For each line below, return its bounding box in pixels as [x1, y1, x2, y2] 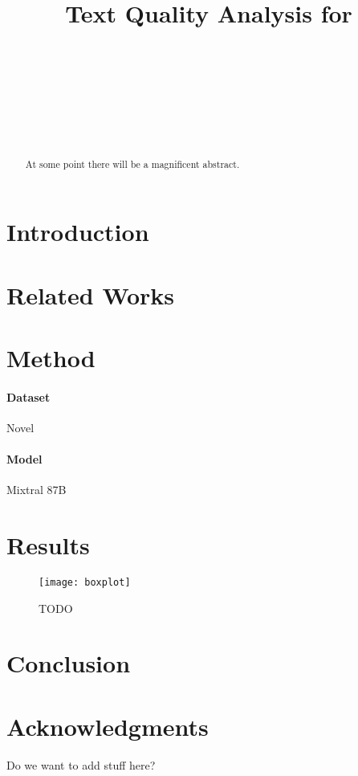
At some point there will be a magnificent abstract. [25, 157, 240, 171]
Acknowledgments [6, 709, 209, 742]
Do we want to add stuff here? [6, 756, 156, 773]
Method [6, 341, 96, 374]
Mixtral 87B [6, 481, 67, 498]
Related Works [6, 278, 175, 311]
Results [6, 529, 90, 562]
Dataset [6, 388, 51, 405]
